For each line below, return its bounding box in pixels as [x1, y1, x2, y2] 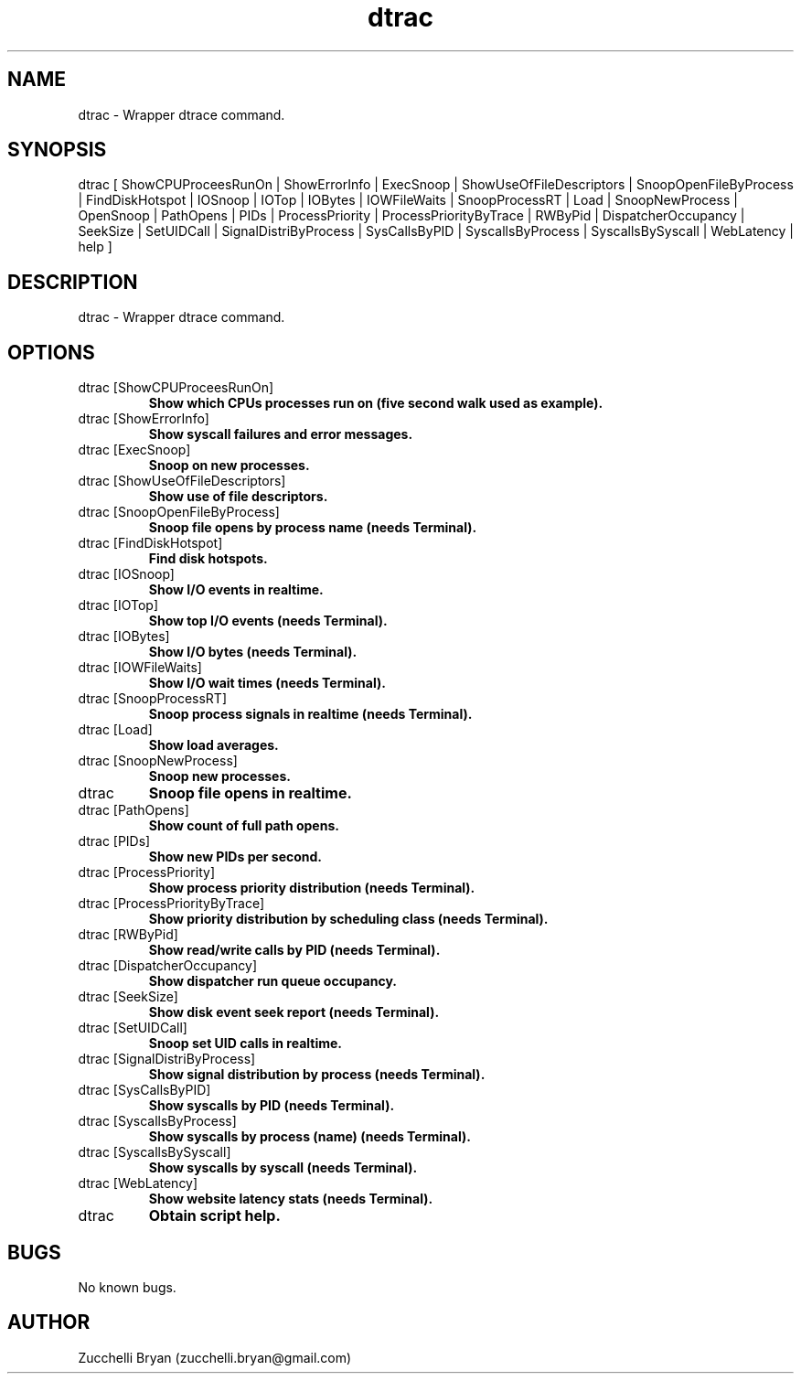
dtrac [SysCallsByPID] [78, 1082, 211, 1098]
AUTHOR [7, 1311, 91, 1334]
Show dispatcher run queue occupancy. [148, 973, 397, 990]
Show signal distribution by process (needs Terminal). [148, 1066, 486, 1083]
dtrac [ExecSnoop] [78, 442, 191, 458]
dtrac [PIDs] [78, 833, 151, 850]
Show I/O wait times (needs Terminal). [148, 675, 386, 691]
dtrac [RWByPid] [78, 926, 178, 943]
